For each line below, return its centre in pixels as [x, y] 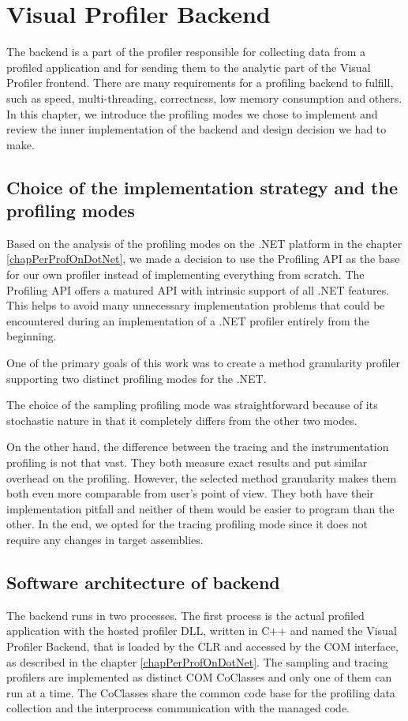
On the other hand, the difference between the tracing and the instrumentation [198, 447]
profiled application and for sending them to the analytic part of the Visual [189, 67]
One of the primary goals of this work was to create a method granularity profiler [204, 363]
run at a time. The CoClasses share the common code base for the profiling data [201, 692]
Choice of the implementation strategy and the [202, 187]
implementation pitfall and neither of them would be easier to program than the [200, 508]
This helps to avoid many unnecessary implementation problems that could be [196, 305]
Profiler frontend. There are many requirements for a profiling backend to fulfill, [200, 83]
